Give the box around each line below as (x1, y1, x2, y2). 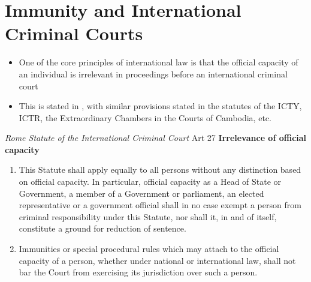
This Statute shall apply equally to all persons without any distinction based (19, 163, 301, 176)
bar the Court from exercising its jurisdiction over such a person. (19, 266, 258, 278)
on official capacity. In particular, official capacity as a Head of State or (19, 175, 282, 188)
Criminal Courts (5, 21, 143, 46)
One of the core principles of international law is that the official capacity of (19, 56, 298, 68)
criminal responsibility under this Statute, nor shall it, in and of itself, (19, 210, 277, 223)
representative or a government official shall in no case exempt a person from (19, 199, 301, 211)
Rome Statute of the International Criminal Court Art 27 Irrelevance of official (5, 131, 307, 144)
